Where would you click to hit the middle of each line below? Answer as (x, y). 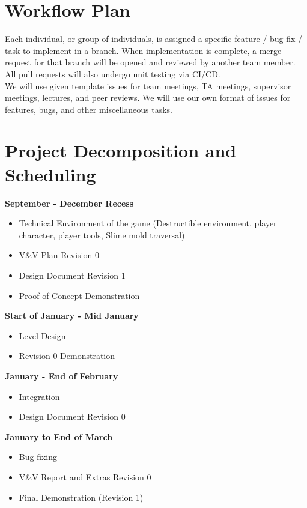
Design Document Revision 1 (72, 275)
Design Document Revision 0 (72, 416)
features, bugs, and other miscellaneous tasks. (89, 109)
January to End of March (59, 436)
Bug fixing (38, 457)
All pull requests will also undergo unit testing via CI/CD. (113, 74)
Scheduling (50, 174)
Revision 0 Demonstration (67, 356)
